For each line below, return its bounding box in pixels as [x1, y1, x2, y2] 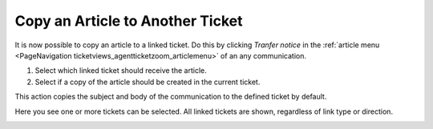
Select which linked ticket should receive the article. [34, 66, 208, 75]
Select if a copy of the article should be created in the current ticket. [34, 77, 261, 87]
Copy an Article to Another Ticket [14, 12, 243, 30]
